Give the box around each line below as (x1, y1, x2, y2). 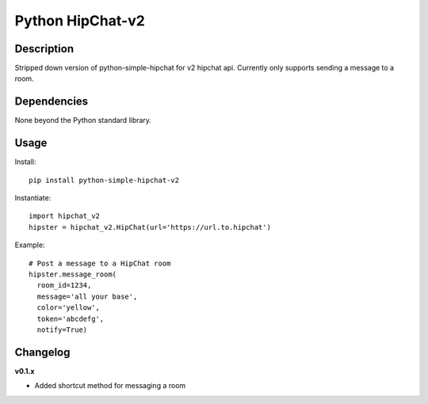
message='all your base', (36, 292, 138, 301)
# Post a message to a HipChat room (29, 258, 171, 268)
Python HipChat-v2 (14, 12, 146, 29)
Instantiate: (14, 193, 52, 203)
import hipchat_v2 (29, 212, 101, 221)
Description (14, 42, 75, 55)
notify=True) (36, 325, 88, 334)
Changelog (14, 345, 71, 359)
